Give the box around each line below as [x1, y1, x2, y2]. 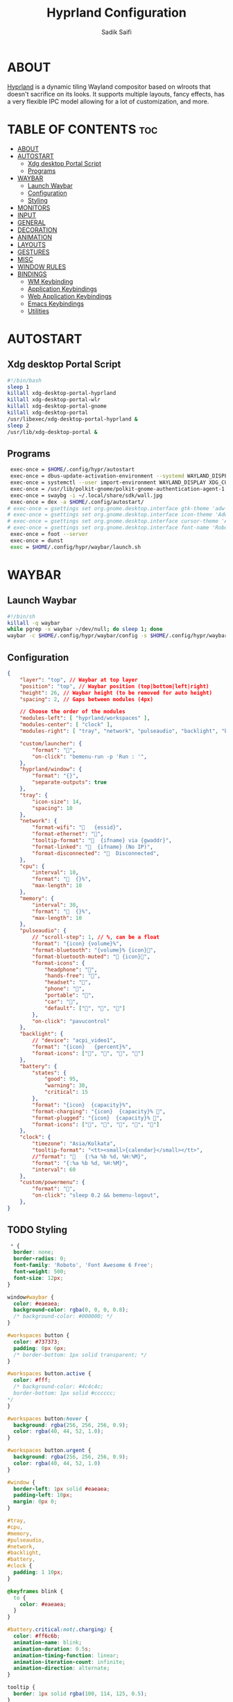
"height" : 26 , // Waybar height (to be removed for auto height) [19, 689, 213, 696]
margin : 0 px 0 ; [13, 1498, 58, 1506]
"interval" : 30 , [32, 901, 79, 909]
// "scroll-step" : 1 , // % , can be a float [32, 934, 160, 941]
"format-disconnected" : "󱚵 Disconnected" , [32, 850, 159, 857]
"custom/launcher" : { [19, 740, 82, 747]
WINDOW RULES [17, 262, 67, 271]
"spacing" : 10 [32, 804, 73, 811]
